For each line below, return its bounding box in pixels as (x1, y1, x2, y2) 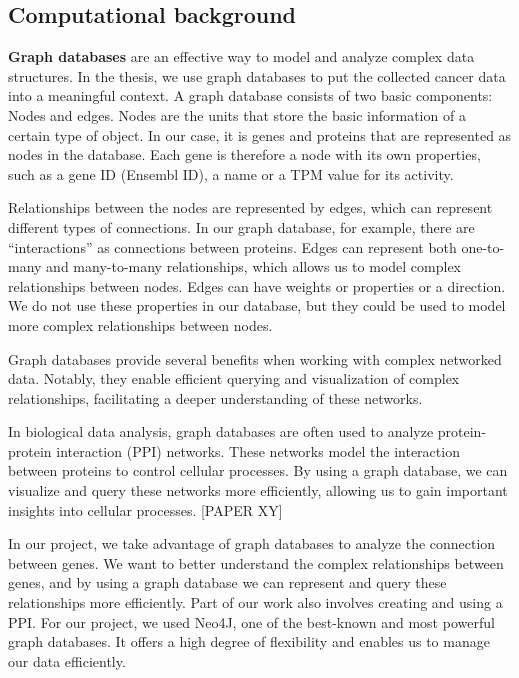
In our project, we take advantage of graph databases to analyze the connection (8, 533, 496, 554)
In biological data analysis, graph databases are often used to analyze (8, 421, 434, 442)
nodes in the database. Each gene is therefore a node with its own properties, (8, 144, 481, 165)
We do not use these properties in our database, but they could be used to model (8, 295, 506, 316)
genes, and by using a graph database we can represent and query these (8, 572, 447, 593)
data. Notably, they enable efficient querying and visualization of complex (8, 368, 460, 389)
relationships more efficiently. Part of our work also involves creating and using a (8, 592, 503, 613)
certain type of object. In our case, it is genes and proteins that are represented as (8, 124, 512, 145)
